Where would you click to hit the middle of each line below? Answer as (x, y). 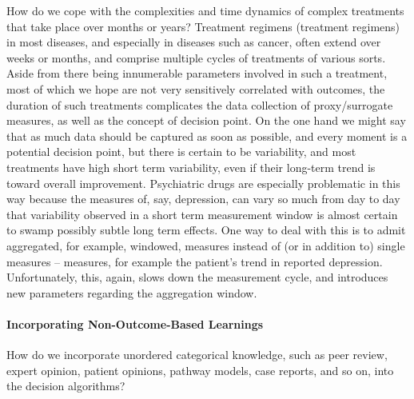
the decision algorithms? (66, 386)
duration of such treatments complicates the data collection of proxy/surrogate (200, 104)
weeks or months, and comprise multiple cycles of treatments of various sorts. (196, 57)
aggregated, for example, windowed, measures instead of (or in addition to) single (206, 245)
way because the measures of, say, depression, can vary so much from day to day (203, 199)
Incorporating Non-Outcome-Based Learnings (135, 323)
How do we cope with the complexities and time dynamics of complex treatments (205, 10)
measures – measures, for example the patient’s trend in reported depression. (195, 261)
